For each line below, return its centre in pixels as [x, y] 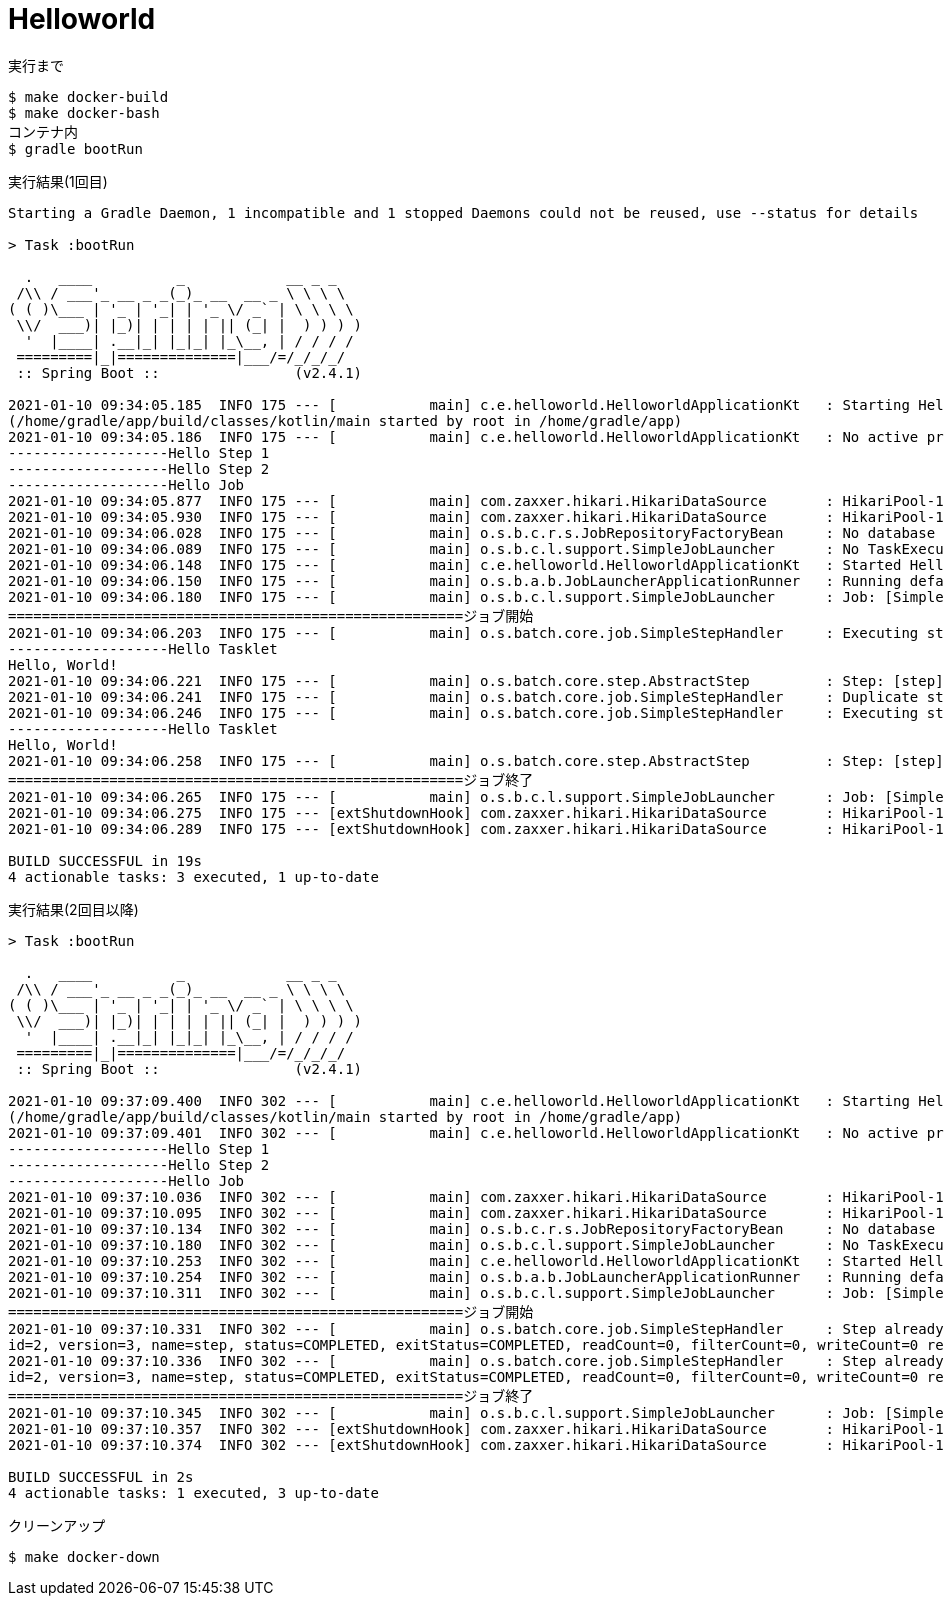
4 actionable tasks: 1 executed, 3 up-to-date [193, 1492]
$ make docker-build [88, 96]
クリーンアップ [57, 1525]
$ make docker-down [84, 1556]
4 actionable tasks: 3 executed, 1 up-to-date [193, 876]
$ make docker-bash [84, 112]
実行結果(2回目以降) [73, 909]
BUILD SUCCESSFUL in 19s [105, 860]
